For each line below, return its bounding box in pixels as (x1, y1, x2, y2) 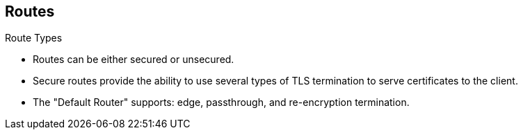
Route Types (5, 32, 63, 44)
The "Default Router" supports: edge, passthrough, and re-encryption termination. (33, 96, 410, 109)
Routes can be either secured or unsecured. (33, 53, 234, 66)
